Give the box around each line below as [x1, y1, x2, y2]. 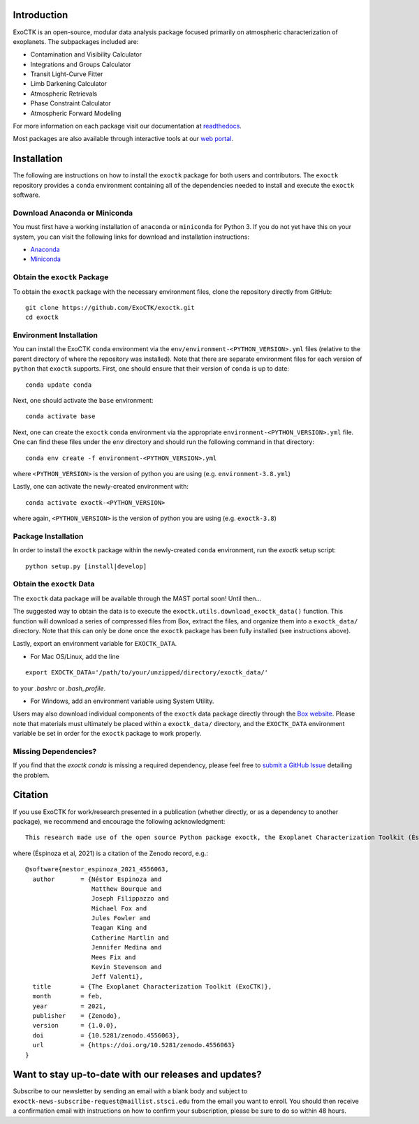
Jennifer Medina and [91, 943, 162, 952]
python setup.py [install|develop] [25, 562, 147, 570]
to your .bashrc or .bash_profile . [13, 684, 106, 693]
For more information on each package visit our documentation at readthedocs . [13, 122, 242, 131]
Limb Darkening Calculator [30, 80, 108, 88]
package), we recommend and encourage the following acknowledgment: [13, 817, 226, 825]
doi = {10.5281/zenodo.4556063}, [32, 1031, 181, 1040]
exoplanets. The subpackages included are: [13, 37, 139, 45]
